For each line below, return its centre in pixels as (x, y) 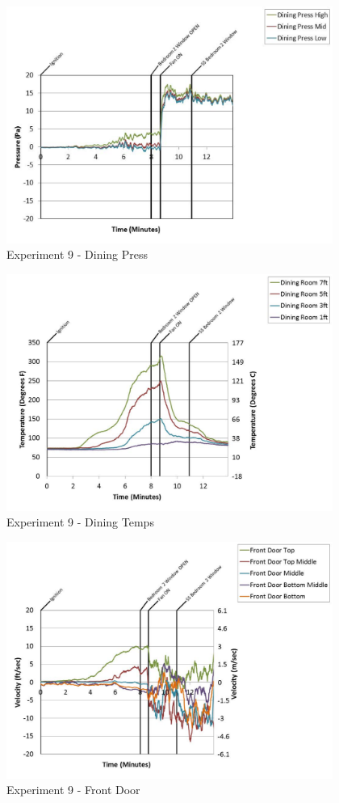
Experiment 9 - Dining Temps (80, 522)
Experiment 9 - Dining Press (77, 254)
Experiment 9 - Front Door (73, 790)
